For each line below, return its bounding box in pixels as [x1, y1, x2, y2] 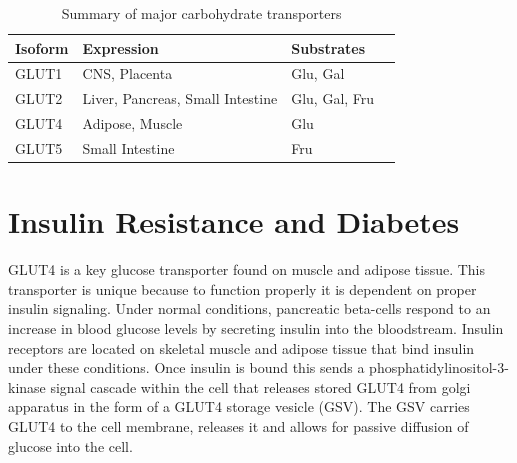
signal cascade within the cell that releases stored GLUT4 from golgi [50, 376, 471, 397]
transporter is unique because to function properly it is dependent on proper [8, 278, 477, 299]
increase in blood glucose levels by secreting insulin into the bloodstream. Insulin [8, 317, 504, 338]
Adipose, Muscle [82, 113, 183, 134]
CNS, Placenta [82, 63, 173, 84]
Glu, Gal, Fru [291, 88, 375, 109]
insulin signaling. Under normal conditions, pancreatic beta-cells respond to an [8, 298, 491, 319]
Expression [82, 37, 159, 58]
